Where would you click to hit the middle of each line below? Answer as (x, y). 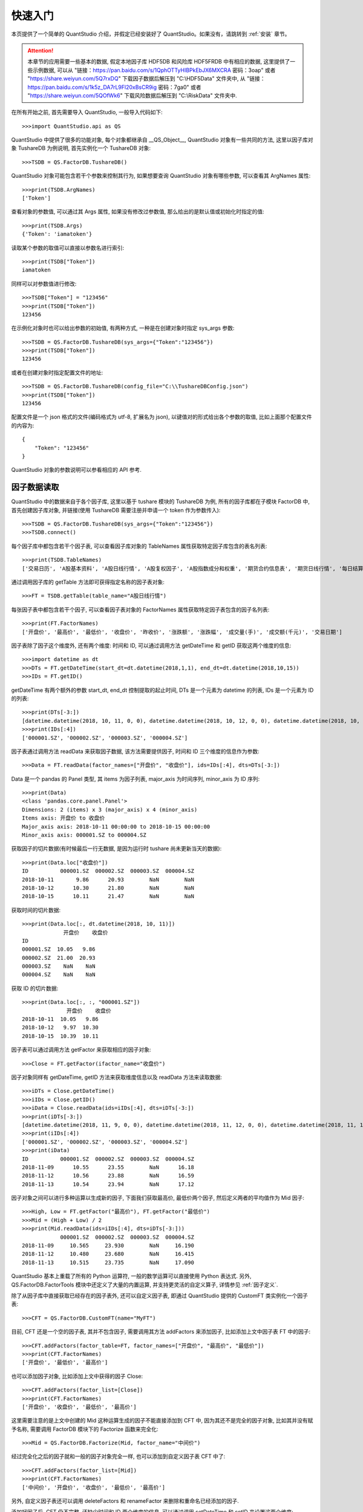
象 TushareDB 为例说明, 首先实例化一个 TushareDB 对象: (81, 148)
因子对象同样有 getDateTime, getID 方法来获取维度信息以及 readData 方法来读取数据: (116, 1077)
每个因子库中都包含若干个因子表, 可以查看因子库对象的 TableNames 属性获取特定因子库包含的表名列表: (139, 546)
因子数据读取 (35, 487)
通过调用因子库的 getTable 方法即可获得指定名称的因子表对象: (88, 582)
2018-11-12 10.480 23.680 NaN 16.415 (108, 1254)
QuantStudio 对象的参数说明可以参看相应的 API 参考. (77, 470)
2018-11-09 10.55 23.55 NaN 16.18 (108, 1167)
